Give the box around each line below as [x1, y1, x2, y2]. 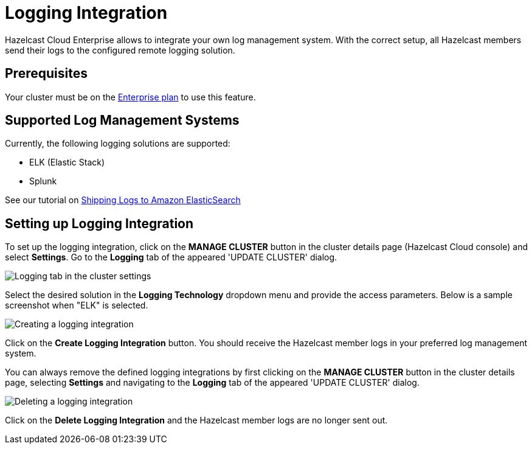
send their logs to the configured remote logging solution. [5, 44, 235, 55]
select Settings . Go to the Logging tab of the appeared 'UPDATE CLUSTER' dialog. [5, 252, 337, 263]
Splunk [29, 176, 57, 187]
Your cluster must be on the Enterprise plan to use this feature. [5, 91, 256, 102]
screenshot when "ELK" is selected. [5, 300, 148, 311]
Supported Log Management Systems [5, 113, 240, 128]
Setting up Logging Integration [5, 215, 194, 231]
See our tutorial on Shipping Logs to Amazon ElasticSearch [5, 195, 241, 206]
